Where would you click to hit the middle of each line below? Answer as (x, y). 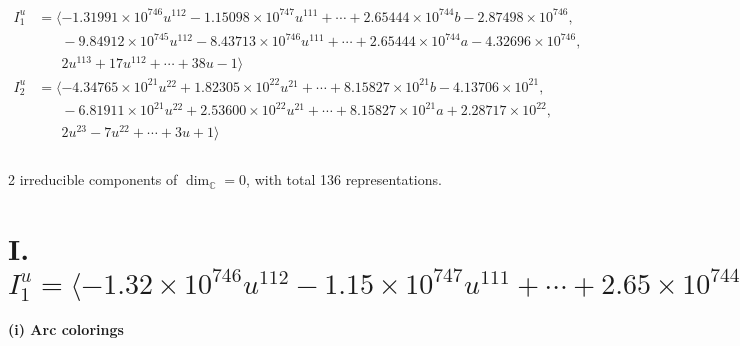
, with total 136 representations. (344, 179)
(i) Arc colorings (66, 329)
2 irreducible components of (93, 179)
